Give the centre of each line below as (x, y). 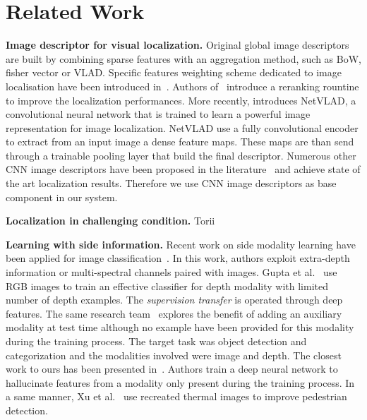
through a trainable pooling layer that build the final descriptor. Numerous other (181, 155)
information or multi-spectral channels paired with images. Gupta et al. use (172, 272)
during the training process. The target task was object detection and (156, 341)
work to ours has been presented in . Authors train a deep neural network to (172, 369)
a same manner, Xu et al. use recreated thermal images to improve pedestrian (176, 396)
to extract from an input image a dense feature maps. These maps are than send (180, 142)
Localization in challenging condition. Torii (110, 221)
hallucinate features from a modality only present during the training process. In (180, 382)
